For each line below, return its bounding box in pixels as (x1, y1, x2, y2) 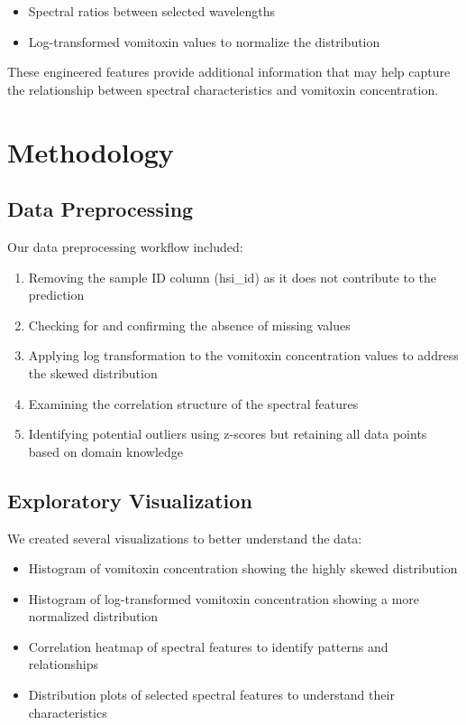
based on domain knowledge (28, 442, 183, 460)
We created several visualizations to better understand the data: (7, 528, 362, 547)
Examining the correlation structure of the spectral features (28, 394, 359, 413)
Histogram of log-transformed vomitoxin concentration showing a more (28, 589, 420, 608)
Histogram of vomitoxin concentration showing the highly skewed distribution (28, 559, 458, 578)
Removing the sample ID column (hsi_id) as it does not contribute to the (28, 267, 437, 286)
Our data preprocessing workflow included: (7, 237, 243, 256)
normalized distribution (28, 607, 159, 626)
